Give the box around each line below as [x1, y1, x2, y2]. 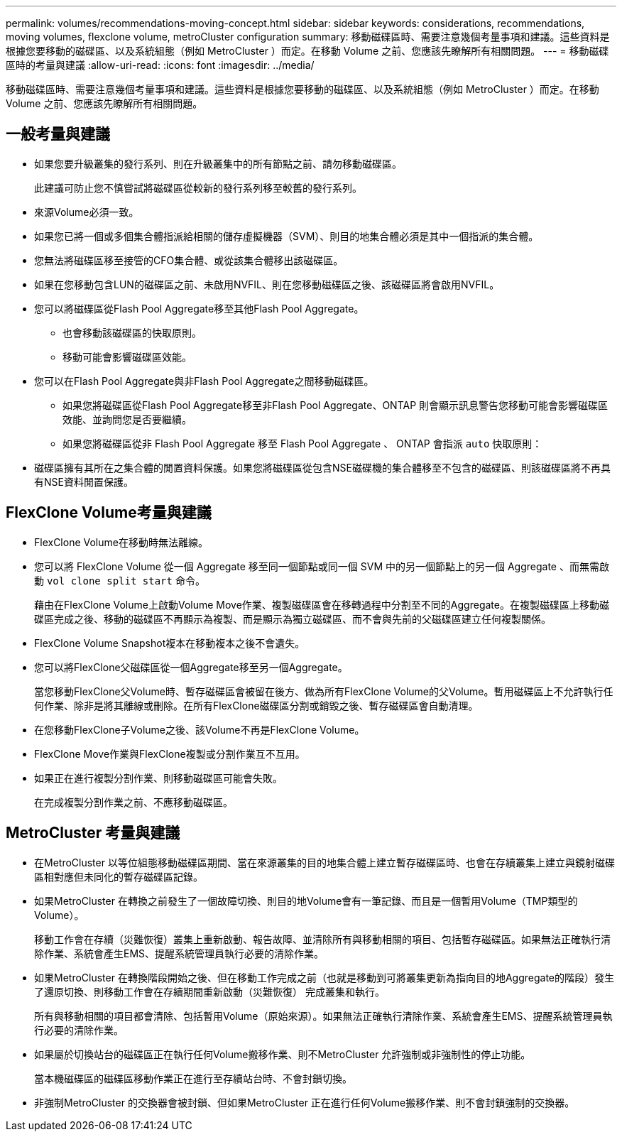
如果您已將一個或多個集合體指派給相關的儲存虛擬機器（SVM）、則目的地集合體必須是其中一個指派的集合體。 [34, 229, 539, 242]
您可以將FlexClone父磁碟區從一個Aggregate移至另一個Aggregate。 [34, 660, 348, 673]
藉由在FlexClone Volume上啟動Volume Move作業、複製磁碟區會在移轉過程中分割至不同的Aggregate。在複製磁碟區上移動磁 [34, 598, 609, 611]
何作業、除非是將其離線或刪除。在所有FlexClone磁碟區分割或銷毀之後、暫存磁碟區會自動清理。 [34, 699, 479, 712]
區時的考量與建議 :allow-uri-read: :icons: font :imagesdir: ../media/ [6, 59, 315, 71]
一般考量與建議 [6, 125, 110, 143]
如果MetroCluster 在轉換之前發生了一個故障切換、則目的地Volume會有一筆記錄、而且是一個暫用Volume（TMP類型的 [34, 894, 578, 907]
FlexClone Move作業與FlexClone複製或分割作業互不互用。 [34, 747, 305, 760]
